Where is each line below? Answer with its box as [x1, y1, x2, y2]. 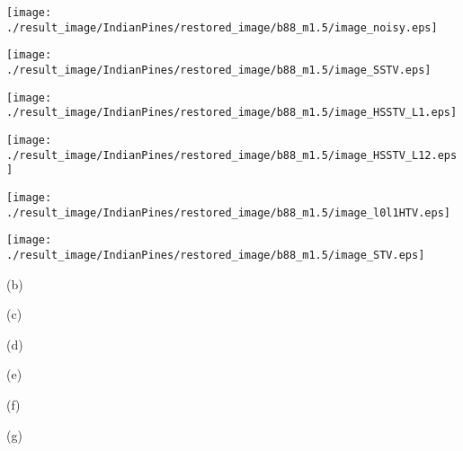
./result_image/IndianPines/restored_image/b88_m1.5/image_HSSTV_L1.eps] [6, 106, 458, 119]
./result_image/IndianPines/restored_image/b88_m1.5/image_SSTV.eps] [6, 63, 432, 76]
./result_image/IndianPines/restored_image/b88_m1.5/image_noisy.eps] [6, 21, 438, 34]
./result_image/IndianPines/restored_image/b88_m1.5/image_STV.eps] [6, 248, 425, 261]
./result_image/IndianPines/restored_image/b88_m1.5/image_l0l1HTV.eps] [6, 206, 450, 219]
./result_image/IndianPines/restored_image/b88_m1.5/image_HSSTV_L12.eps [6, 148, 458, 162]
